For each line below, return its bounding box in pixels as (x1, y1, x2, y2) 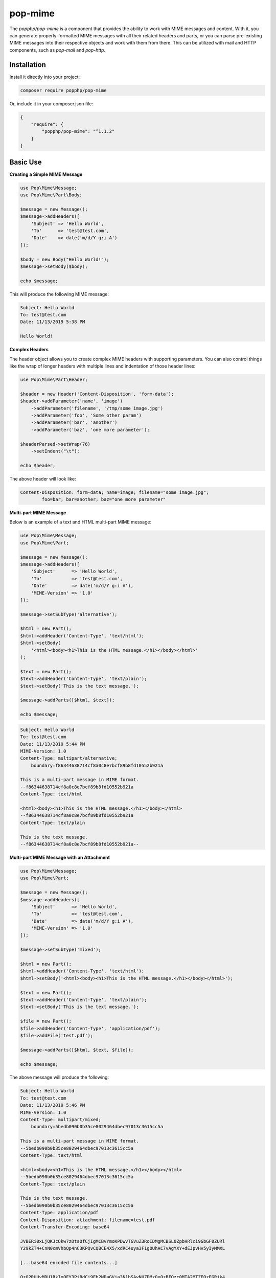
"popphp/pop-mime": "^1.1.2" (41, 128, 115, 134)
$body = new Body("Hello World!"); (20, 256, 109, 262)
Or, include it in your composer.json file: (9, 100, 94, 107)
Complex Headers (9, 347, 49, 353)
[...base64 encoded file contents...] (20, 1260, 118, 1265)
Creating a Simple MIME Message (9, 171, 83, 177)
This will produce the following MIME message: (9, 291, 109, 297)
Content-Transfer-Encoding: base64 (20, 1224, 109, 1229)
